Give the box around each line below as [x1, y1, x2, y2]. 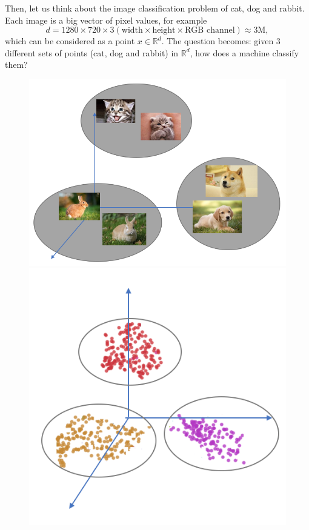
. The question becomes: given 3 [161, 35, 281, 47]
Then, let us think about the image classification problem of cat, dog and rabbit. [5, 2, 305, 14]
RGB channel [185, 26, 235, 35]
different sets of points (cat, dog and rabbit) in [5, 46, 179, 59]
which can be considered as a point [5, 35, 135, 47]
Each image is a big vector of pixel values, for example [5, 13, 207, 26]
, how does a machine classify [190, 46, 299, 59]
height [152, 26, 176, 35]
